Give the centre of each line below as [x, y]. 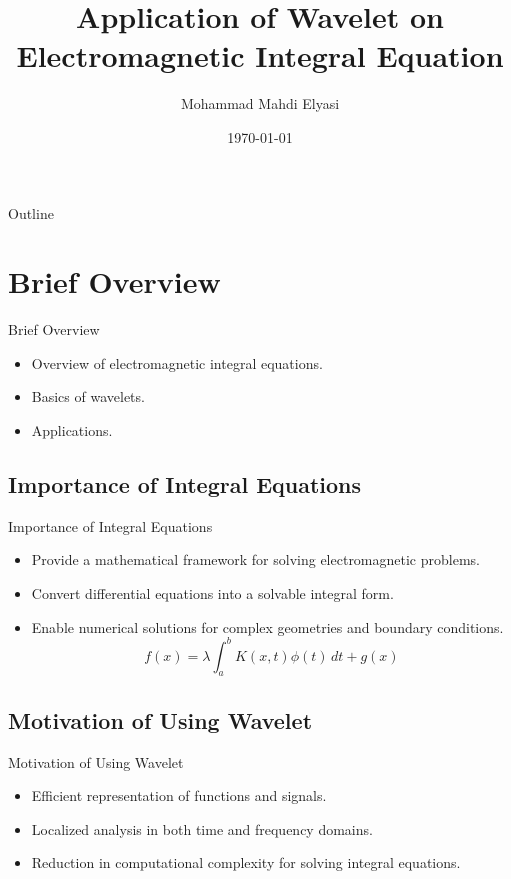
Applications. [72, 430]
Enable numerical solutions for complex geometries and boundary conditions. [267, 626]
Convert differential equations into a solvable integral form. [212, 592]
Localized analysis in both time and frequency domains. [202, 828]
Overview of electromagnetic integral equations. [177, 362]
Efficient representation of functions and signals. [179, 795]
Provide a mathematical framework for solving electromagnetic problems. [255, 559]
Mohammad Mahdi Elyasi [260, 103]
